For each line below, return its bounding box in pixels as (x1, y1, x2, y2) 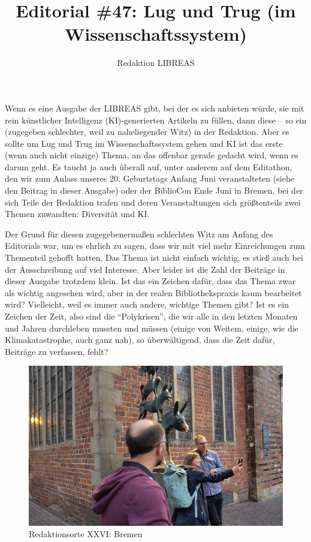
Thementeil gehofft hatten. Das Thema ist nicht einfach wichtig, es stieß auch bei (5, 251, 303, 264)
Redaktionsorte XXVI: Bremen (29, 528, 143, 540)
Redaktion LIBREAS (117, 56, 195, 69)
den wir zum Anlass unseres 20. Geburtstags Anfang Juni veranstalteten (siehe (5, 172, 294, 185)
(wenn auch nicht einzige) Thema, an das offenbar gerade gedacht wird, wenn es (5, 149, 298, 161)
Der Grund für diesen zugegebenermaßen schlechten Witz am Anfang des (5, 227, 273, 240)
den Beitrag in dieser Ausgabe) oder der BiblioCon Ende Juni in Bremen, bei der (5, 184, 303, 197)
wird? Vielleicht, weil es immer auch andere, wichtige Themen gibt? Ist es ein (5, 298, 289, 311)
